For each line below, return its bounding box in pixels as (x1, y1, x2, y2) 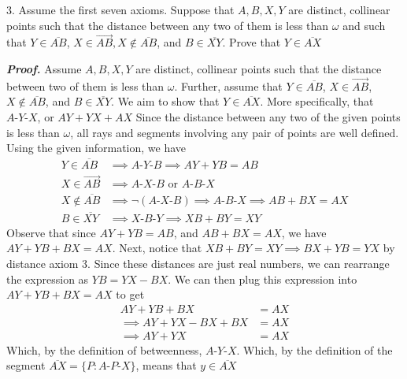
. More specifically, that (260, 93, 374, 110)
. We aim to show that (111, 93, 220, 110)
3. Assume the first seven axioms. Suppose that (6, 2, 235, 17)
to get (116, 286, 145, 303)
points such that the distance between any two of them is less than (6, 17, 329, 33)
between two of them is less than (6, 77, 165, 94)
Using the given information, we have (6, 139, 187, 156)
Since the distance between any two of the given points (135, 109, 401, 124)
